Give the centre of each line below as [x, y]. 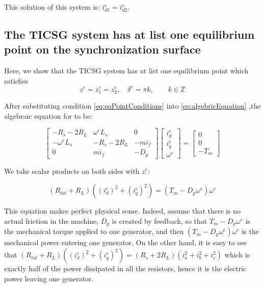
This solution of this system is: [52, 7]
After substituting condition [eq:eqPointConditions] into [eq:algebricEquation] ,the [132, 106]
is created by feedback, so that [160, 221]
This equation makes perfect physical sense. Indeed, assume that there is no [123, 211]
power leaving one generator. [49, 278]
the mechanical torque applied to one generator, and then [94, 231]
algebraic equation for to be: [48, 115]
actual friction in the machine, [51, 221]
